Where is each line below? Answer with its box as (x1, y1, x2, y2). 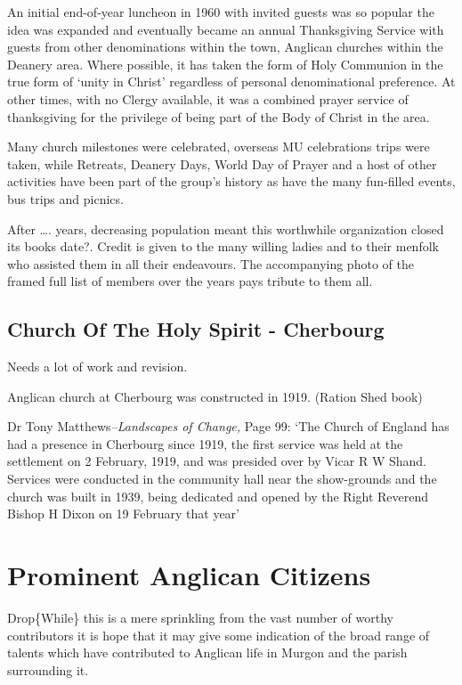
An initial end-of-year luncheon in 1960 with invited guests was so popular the (7, 3, 434, 20)
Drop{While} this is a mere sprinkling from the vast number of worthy (7, 608, 393, 626)
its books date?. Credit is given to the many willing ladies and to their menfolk (7, 237, 439, 256)
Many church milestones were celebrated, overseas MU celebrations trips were (7, 137, 430, 156)
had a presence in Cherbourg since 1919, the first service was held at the (7, 434, 403, 453)
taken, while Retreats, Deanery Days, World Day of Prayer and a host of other (7, 154, 437, 173)
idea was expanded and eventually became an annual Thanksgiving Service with (7, 20, 444, 38)
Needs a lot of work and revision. (7, 357, 188, 376)
